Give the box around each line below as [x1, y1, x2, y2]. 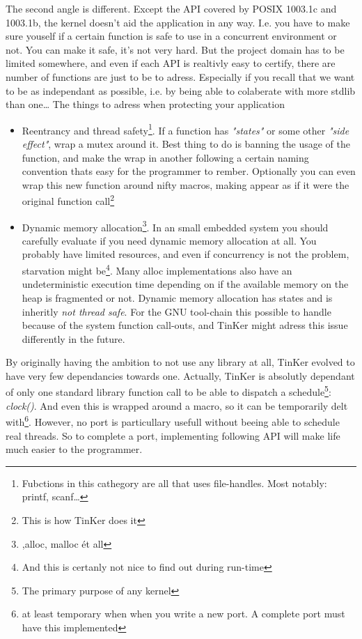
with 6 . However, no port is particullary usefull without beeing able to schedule [6, 413, 340, 429]
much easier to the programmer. [6, 442, 143, 456]
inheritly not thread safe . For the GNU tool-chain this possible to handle [22, 304, 331, 318]
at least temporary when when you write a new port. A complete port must [22, 606, 345, 621]
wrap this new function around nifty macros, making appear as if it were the [22, 177, 349, 192]
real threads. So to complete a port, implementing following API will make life [6, 428, 340, 442]
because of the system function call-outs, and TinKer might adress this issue [22, 318, 348, 332]
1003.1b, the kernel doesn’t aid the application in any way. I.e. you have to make [6, 15, 350, 29]
